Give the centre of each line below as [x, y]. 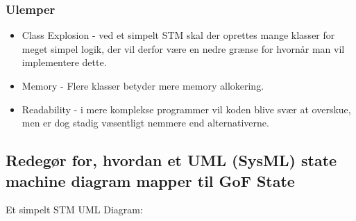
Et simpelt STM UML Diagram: [74, 210]
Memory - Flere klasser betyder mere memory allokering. [143, 85]
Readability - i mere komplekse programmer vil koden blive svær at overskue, [186, 109]
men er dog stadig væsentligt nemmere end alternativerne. [145, 123]
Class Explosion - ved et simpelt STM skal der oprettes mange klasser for [178, 35]
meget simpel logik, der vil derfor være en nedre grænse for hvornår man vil [183, 48]
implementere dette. [64, 62]
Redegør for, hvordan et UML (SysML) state [171, 160]
